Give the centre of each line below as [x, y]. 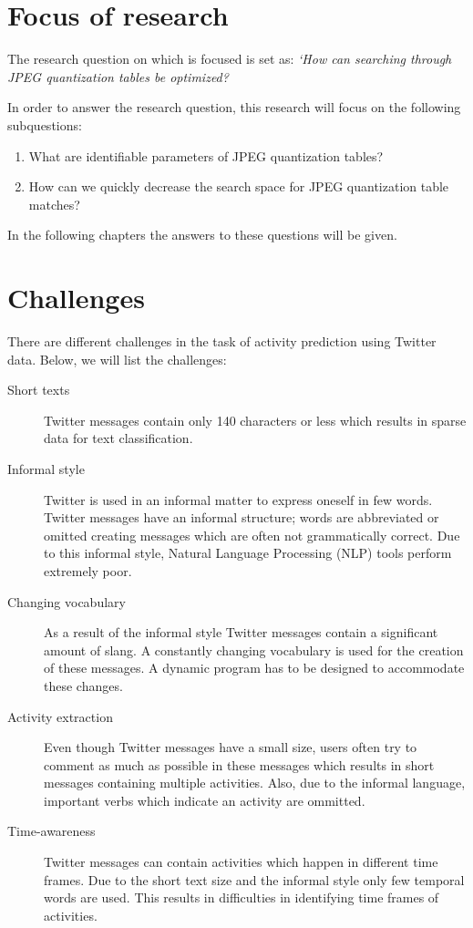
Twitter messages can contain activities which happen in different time [241, 862]
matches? [54, 204]
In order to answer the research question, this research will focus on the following [234, 107]
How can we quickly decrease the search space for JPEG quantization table [239, 186]
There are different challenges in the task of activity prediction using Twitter [222, 341]
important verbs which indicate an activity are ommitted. [205, 800]
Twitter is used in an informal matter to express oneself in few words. [238, 499]
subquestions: [45, 124]
